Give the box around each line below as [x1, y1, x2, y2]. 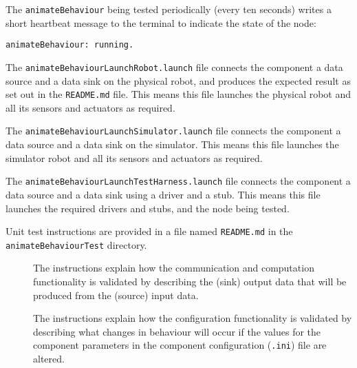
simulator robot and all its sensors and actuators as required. [6, 150, 263, 165]
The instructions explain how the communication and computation [33, 260, 314, 275]
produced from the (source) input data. [33, 287, 199, 302]
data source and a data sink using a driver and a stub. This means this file [6, 187, 321, 201]
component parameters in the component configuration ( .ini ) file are [33, 338, 327, 352]
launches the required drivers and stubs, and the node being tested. [6, 201, 290, 215]
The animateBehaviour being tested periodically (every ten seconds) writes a [6, 2, 332, 16]
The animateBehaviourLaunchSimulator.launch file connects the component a [6, 123, 341, 138]
